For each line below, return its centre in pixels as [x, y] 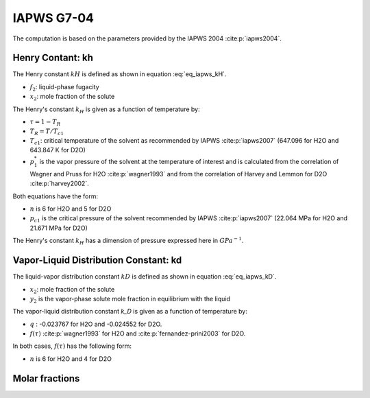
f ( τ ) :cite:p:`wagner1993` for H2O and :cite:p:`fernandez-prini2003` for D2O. [138, 333]
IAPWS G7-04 [53, 18]
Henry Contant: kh [53, 58]
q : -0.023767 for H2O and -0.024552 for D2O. [96, 324]
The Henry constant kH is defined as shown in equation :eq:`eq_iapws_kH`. [120, 74]
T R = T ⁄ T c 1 [47, 132]
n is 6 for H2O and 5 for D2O [71, 209]
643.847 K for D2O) [58, 150]
